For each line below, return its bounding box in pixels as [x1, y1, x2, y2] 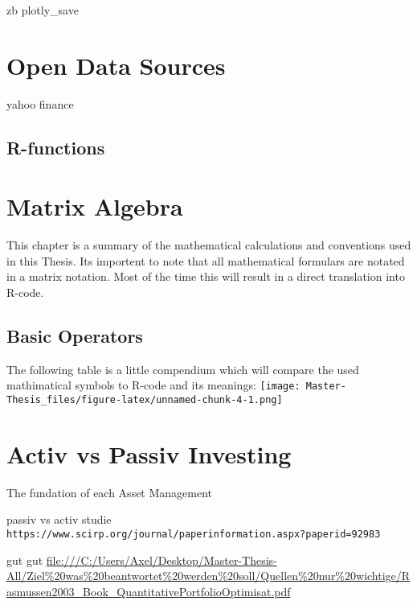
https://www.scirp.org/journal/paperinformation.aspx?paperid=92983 [6, 529, 381, 541]
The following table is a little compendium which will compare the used [6, 360, 359, 377]
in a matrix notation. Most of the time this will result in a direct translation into [6, 268, 405, 285]
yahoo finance [6, 95, 74, 112]
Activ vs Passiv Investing [6, 437, 292, 470]
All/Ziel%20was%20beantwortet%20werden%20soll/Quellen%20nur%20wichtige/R [6, 567, 411, 584]
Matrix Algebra [6, 190, 183, 223]
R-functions [6, 134, 105, 159]
